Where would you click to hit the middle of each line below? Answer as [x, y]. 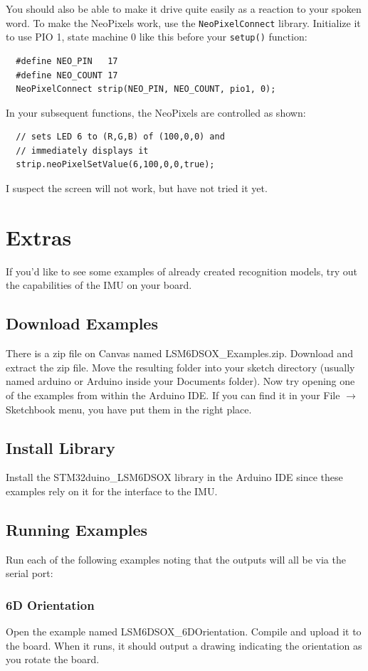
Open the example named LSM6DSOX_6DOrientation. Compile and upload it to [184, 632]
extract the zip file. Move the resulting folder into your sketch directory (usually [180, 367]
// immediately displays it [82, 150]
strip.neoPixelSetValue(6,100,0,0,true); [115, 165]
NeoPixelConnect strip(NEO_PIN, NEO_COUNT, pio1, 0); [146, 89]
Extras [39, 237]
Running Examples [77, 529]
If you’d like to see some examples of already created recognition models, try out [182, 271]
